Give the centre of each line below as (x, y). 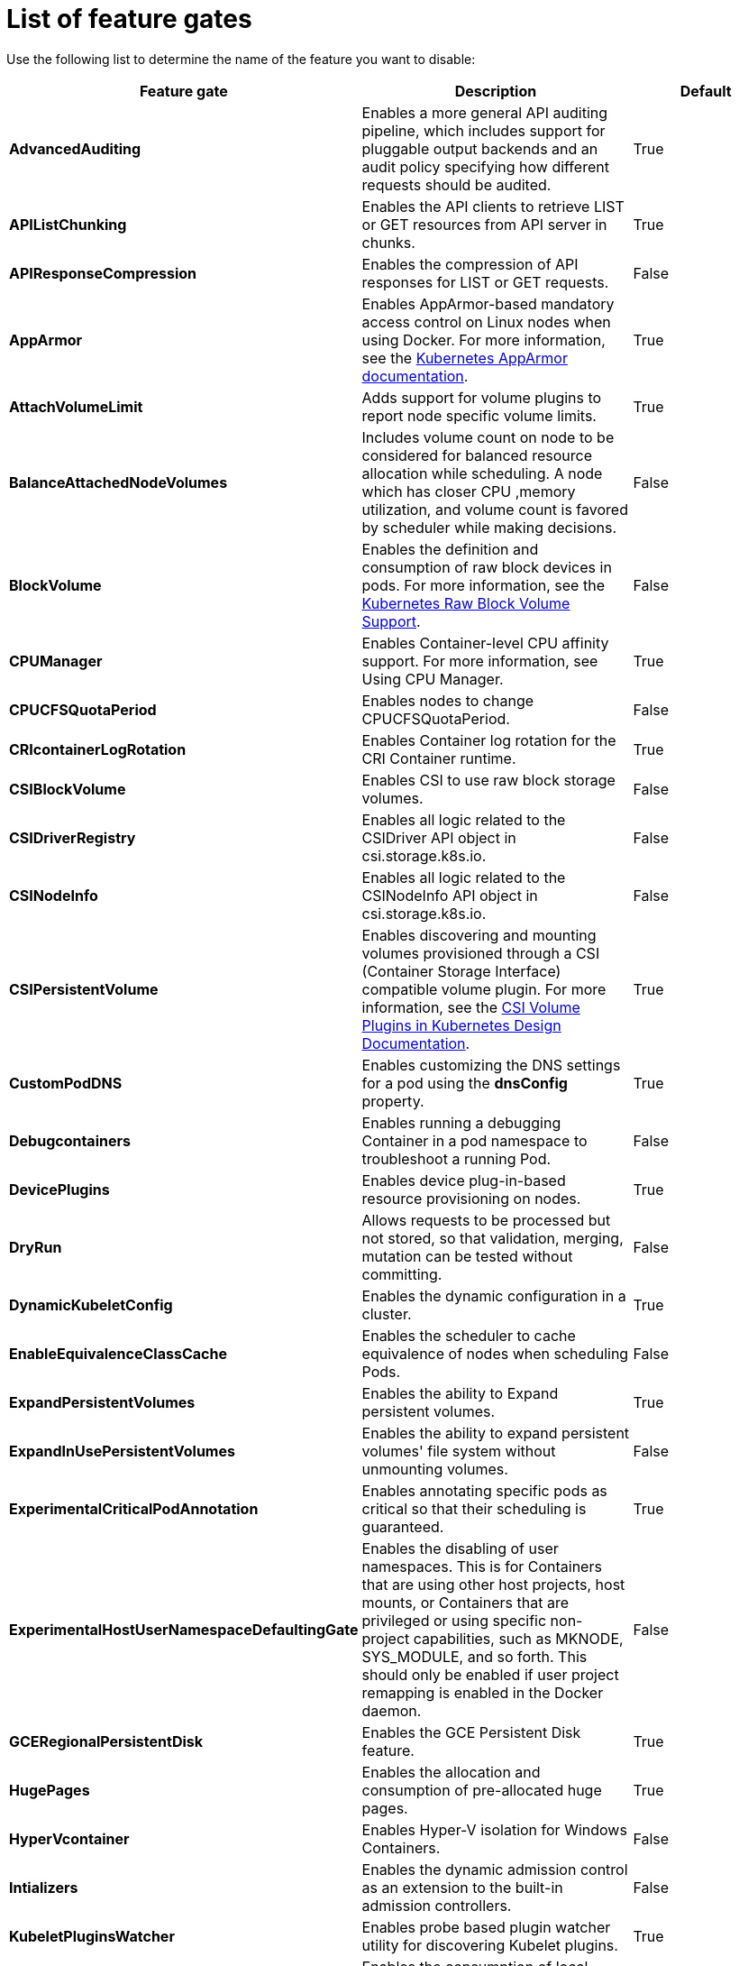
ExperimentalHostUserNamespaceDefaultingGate (184, 1629)
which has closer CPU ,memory (469, 491)
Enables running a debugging (461, 1122)
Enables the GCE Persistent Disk (471, 1732)
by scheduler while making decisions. (489, 527)
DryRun (36, 1247)
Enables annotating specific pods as (484, 1490)
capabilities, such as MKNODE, (518, 1638)
